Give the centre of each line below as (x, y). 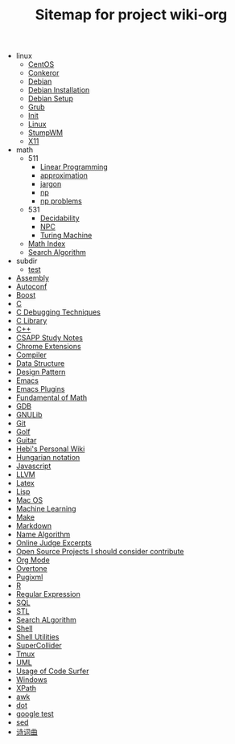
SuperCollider (39, 646)
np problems (61, 201)
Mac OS (29, 500)
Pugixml (29, 578)
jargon (51, 184)
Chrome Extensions (49, 347)
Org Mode (33, 560)
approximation (64, 175)
